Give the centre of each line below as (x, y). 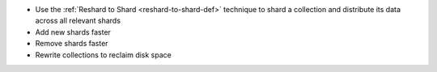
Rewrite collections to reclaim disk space (103, 55)
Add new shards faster (73, 32)
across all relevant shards (78, 21)
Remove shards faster (72, 44)
